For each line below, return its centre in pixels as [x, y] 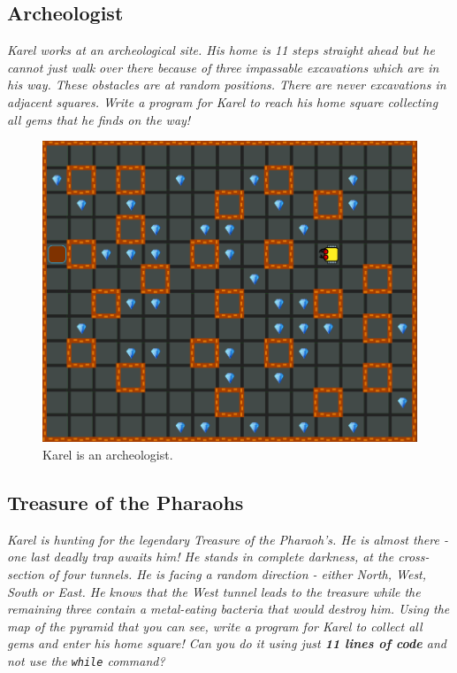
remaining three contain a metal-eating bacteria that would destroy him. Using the [228, 609]
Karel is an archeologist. [108, 455]
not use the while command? [86, 660]
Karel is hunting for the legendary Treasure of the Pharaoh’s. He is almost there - [228, 539]
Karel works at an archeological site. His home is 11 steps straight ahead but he [221, 50]
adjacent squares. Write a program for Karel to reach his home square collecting [223, 101]
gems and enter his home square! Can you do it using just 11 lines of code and [227, 643]
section [26, 574]
